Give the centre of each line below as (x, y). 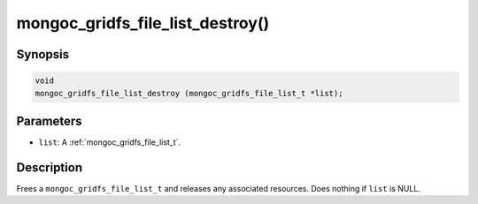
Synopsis (43, 54)
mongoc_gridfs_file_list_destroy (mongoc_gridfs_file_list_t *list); (189, 93)
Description (50, 167)
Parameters (49, 121)
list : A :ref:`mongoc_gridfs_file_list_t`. (110, 142)
